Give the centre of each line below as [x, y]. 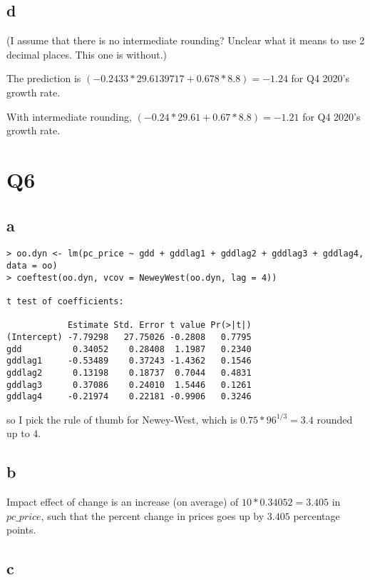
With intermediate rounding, [69, 116]
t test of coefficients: [65, 301]
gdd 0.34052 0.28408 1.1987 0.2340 [129, 349]
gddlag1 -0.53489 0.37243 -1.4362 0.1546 [129, 361]
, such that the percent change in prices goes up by [153, 515]
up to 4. [24, 433]
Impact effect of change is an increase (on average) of [123, 502]
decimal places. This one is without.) [87, 54]
